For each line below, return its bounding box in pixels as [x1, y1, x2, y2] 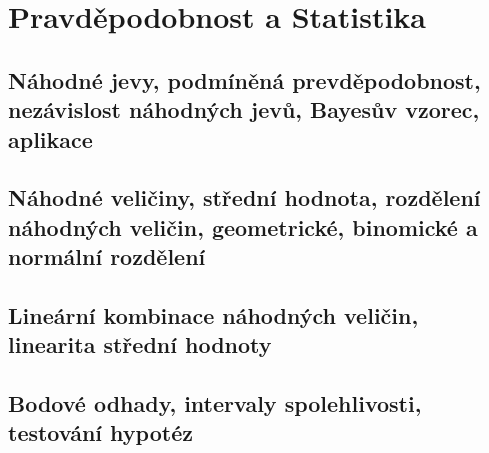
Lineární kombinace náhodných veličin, [8, 299, 419, 330]
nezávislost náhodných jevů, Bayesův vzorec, [8, 94, 480, 125]
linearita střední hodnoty [8, 329, 272, 360]
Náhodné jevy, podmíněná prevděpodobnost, [8, 64, 481, 95]
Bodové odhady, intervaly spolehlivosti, [8, 388, 422, 419]
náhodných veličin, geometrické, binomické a [8, 211, 478, 242]
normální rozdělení [8, 241, 206, 272]
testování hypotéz [8, 417, 193, 448]
